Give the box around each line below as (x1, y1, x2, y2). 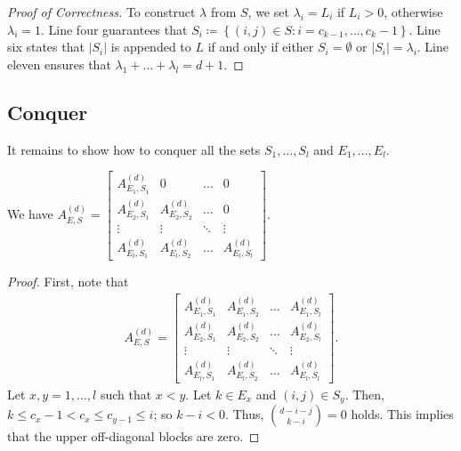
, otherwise (384, 3, 443, 20)
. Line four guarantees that (41, 20, 188, 38)
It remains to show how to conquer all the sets (7, 140, 261, 158)
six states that (7, 37, 85, 56)
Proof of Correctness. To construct (7, 3, 196, 20)
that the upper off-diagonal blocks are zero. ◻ (7, 427, 260, 446)
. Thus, (225, 405, 264, 423)
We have (7, 205, 53, 223)
